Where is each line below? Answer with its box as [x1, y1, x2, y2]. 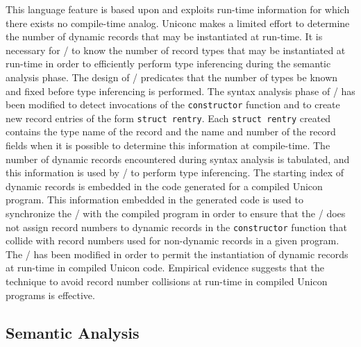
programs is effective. [6, 287, 95, 302]
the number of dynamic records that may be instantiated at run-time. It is [6, 29, 323, 44]
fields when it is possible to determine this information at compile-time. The [6, 138, 330, 153]
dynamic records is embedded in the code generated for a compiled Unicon [6, 178, 323, 193]
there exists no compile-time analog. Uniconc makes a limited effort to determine [6, 15, 350, 30]
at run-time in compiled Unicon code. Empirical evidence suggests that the [6, 260, 324, 275]
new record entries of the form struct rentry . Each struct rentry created [6, 110, 331, 125]
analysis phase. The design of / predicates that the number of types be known [6, 69, 338, 84]
